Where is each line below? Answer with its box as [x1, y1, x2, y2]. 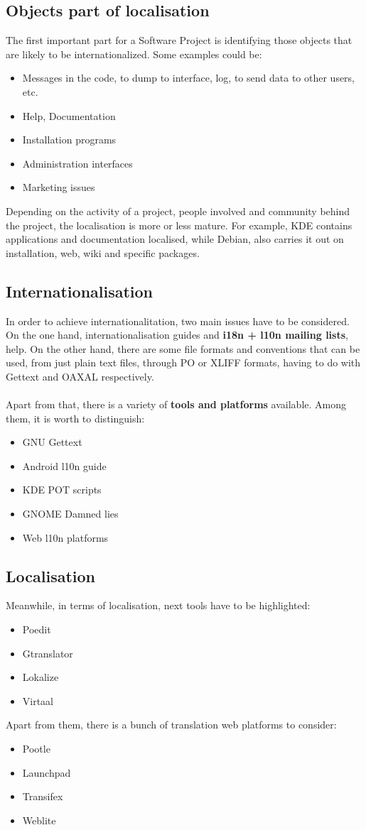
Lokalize [22, 670, 59, 684]
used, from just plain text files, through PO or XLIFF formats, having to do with [6, 355, 361, 370]
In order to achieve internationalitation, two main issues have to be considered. [6, 313, 350, 328]
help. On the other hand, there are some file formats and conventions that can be [6, 341, 360, 356]
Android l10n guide [22, 458, 107, 473]
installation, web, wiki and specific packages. [6, 245, 200, 260]
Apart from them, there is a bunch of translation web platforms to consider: [6, 717, 337, 732]
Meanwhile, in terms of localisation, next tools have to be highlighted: [6, 598, 311, 613]
